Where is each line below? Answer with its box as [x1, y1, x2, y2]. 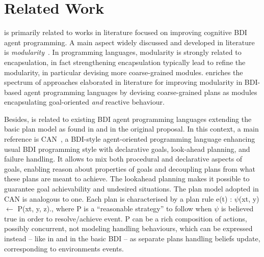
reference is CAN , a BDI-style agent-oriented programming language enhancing [4, 134, 255, 144]
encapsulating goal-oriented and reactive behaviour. [4, 97, 165, 107]
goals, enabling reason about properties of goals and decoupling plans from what [4, 163, 255, 174]
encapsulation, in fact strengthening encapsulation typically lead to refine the [4, 56, 246, 67]
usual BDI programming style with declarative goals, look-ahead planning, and [4, 143, 250, 154]
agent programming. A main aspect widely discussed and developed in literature [4, 37, 255, 47]
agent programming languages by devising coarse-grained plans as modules [23, 86, 257, 97]
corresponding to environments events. [4, 243, 124, 253]
